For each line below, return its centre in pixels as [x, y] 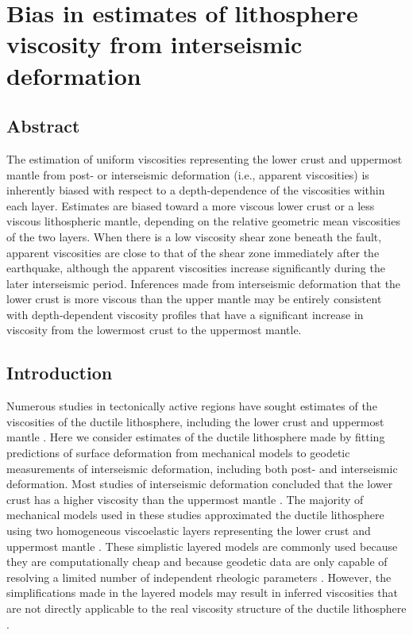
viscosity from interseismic [154, 44]
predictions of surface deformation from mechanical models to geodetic [178, 453]
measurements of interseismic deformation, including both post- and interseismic [202, 468]
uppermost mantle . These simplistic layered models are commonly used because [202, 546]
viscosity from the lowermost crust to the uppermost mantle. [154, 330]
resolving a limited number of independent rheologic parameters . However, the [199, 577]
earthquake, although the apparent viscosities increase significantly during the [196, 268]
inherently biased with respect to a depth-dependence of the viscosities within [196, 190]
